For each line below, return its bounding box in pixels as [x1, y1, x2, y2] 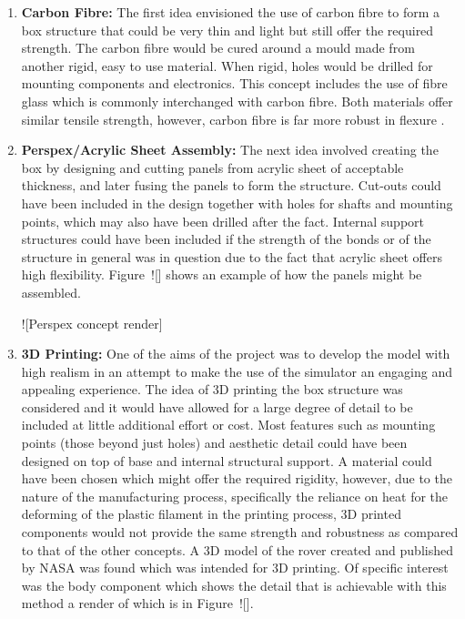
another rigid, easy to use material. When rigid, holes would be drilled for [21, 56, 433, 75]
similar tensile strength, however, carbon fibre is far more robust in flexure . [21, 109, 445, 128]
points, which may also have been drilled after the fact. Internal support [21, 211, 424, 230]
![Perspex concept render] [21, 313, 163, 332]
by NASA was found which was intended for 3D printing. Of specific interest [21, 558, 449, 577]
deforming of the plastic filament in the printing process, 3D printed [21, 504, 401, 523]
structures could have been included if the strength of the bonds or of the [21, 229, 431, 249]
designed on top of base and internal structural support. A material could [21, 451, 432, 470]
